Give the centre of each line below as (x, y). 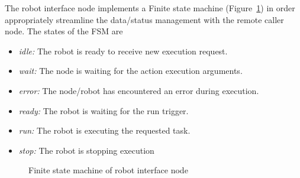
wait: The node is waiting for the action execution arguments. (130, 71)
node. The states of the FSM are (64, 31)
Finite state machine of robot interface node (108, 170)
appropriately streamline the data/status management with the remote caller (144, 19)
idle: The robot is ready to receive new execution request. (123, 51)
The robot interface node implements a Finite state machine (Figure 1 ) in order (150, 8)
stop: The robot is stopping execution (86, 150)
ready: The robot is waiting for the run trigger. (104, 110)
